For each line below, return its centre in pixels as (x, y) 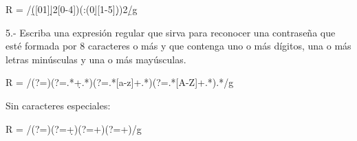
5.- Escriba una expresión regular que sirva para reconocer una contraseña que (171, 32)
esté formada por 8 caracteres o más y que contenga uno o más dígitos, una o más (178, 46)
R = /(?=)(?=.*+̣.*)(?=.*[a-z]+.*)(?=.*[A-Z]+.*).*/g (120, 82)
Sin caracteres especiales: (58, 105)
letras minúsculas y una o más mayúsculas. (96, 59)
